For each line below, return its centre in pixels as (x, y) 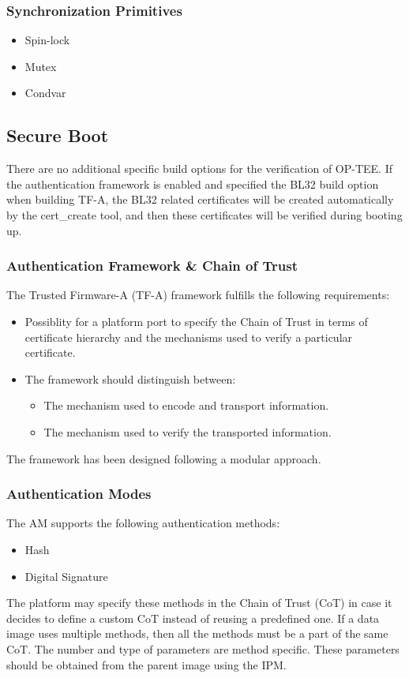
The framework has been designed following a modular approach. (164, 458)
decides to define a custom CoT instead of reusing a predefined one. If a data (193, 618)
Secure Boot (58, 135)
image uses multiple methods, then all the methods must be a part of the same (197, 633)
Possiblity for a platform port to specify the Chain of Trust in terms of (196, 321)
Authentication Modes (79, 494)
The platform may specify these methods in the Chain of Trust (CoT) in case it (199, 603)
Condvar (45, 93)
